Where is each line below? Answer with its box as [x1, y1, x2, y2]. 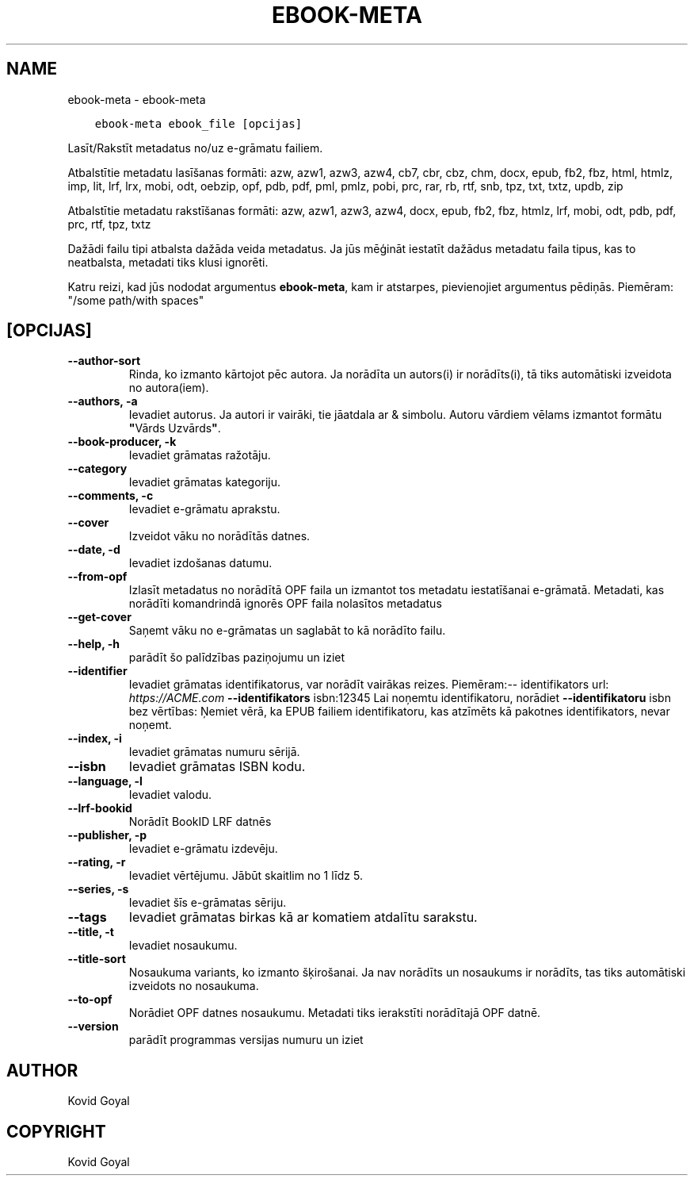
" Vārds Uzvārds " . [128, 421, 221, 436]
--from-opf [67, 570, 128, 584]
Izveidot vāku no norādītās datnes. [128, 529, 311, 543]
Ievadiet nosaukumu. [128, 938, 238, 953]
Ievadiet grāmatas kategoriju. [128, 475, 281, 489]
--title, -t [67, 925, 114, 939]
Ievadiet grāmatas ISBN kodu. [128, 758, 306, 775]
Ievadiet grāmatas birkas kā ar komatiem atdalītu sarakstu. [128, 909, 478, 926]
